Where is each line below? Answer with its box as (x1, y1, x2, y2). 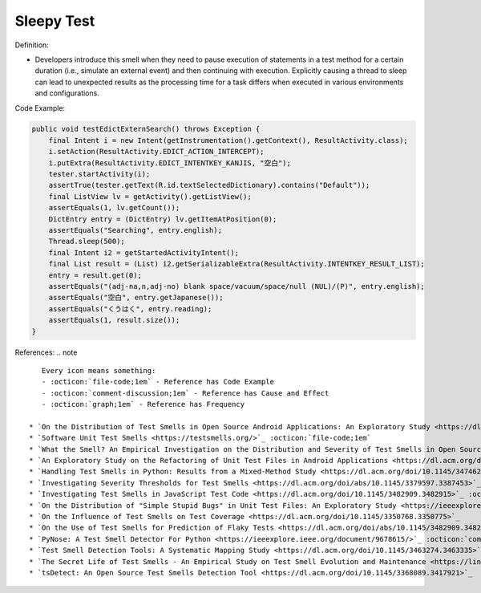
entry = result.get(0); (48, 270, 142, 280)
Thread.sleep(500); (48, 237, 126, 246)
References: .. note (14, 347, 78, 357)
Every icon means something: (41, 366, 156, 375)
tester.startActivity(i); (48, 169, 151, 179)
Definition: (14, 40, 50, 50)
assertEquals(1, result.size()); (48, 315, 180, 325)
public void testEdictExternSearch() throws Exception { (31, 124, 261, 134)
